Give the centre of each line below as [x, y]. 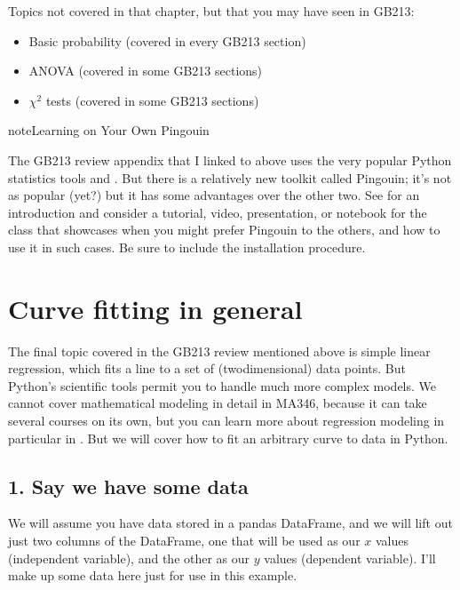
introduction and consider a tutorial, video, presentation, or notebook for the [218, 212]
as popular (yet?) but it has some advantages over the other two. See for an [214, 195]
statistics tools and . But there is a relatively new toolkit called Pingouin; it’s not [230, 177]
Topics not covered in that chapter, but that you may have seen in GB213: [211, 11]
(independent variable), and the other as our [129, 558]
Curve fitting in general [155, 308]
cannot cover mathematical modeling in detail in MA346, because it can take [218, 403]
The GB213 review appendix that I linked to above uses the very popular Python [230, 159]
